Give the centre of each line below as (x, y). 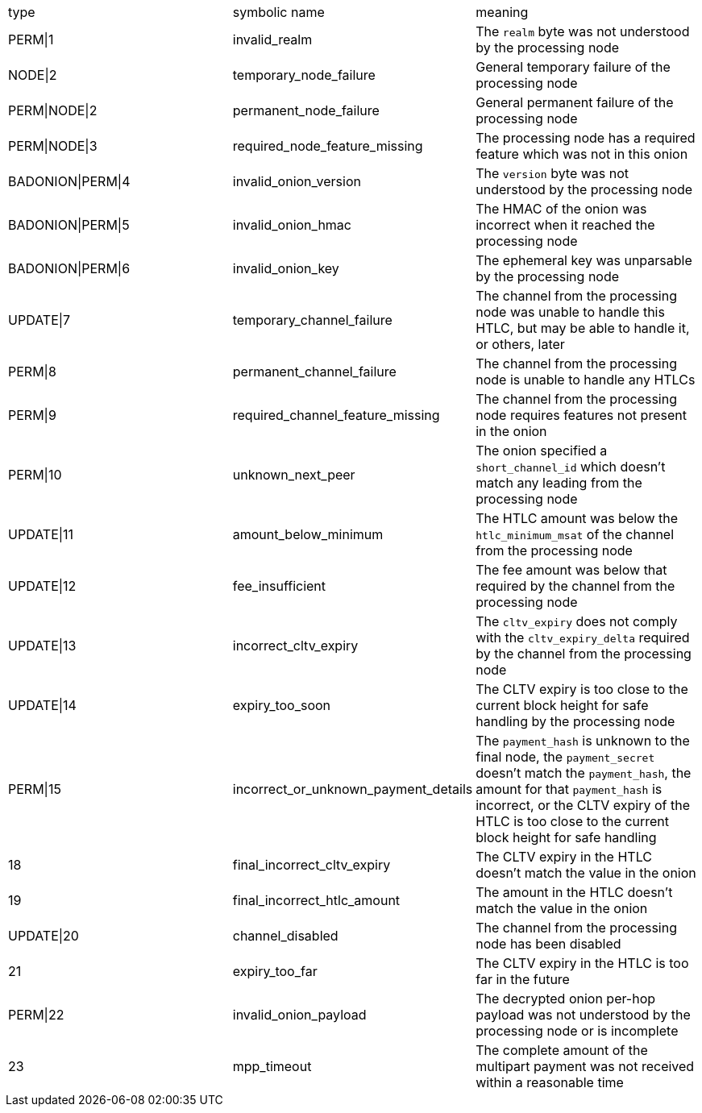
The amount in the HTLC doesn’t (574, 892)
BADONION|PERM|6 (69, 268)
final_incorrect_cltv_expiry (312, 865)
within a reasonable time (550, 1082)
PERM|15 (35, 789)
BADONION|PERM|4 (69, 181)
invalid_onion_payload (299, 1015)
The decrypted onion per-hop (566, 999)
